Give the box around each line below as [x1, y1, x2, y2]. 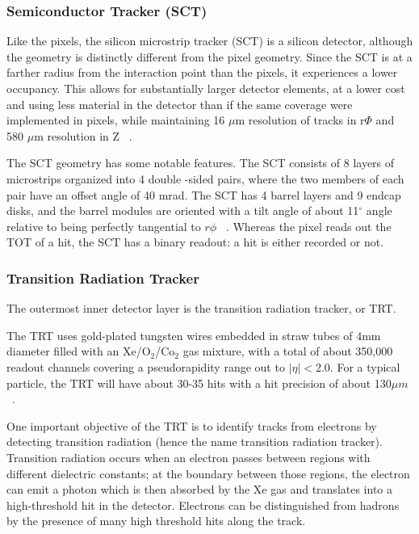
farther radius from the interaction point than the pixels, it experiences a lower [6, 64, 398, 81]
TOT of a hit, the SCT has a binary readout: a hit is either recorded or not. [6, 233, 384, 250]
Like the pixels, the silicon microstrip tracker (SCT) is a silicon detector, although [6, 32, 413, 49]
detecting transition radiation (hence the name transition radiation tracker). [6, 433, 383, 450]
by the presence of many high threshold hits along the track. [6, 512, 306, 529]
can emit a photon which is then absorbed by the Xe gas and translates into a [6, 481, 393, 498]
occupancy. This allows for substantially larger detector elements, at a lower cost [6, 80, 405, 96]
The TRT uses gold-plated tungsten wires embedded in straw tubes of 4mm [6, 326, 381, 343]
